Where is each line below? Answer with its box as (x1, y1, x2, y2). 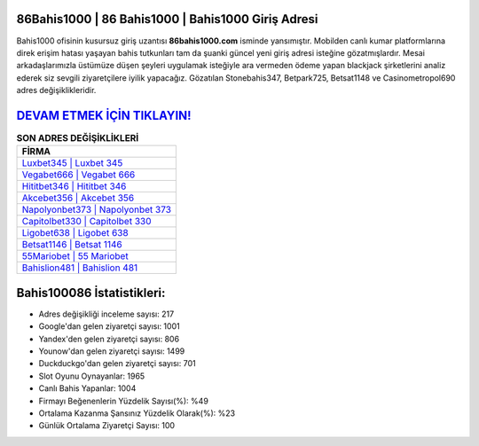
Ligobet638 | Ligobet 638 (21, 227, 129, 239)
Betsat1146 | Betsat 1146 (21, 239, 123, 251)
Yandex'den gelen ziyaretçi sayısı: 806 (38, 333, 180, 344)
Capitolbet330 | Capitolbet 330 (21, 215, 152, 228)
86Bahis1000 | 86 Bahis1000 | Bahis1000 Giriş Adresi (16, 12, 318, 27)
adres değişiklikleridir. (16, 85, 97, 96)
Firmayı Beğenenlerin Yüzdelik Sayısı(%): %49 (38, 395, 208, 406)
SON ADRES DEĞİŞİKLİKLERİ (16, 132, 139, 145)
